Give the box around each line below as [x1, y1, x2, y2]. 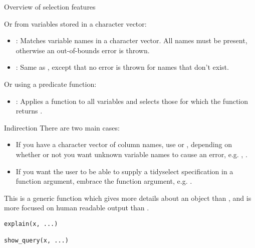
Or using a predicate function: [4, 78, 97, 89]
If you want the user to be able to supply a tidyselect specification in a [16, 166, 233, 176]
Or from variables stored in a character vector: [4, 18, 147, 29]
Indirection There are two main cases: [4, 122, 120, 133]
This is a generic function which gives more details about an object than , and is [4, 192, 251, 203]
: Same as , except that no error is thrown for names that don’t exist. [16, 62, 229, 72]
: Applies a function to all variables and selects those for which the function [16, 95, 248, 106]
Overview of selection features [4, 2, 96, 12]
